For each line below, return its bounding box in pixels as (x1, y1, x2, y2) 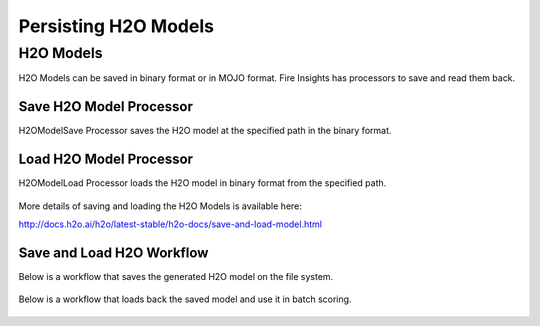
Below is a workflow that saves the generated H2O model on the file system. (18, 270, 334, 282)
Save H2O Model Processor (18, 98, 194, 115)
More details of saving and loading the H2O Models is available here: (18, 200, 302, 212)
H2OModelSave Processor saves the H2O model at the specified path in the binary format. (18, 125, 392, 137)
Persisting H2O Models (18, 15, 215, 37)
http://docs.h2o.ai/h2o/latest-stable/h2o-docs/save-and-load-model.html (18, 218, 322, 230)
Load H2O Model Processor (18, 151, 194, 168)
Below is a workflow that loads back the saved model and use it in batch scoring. (18, 293, 352, 305)
